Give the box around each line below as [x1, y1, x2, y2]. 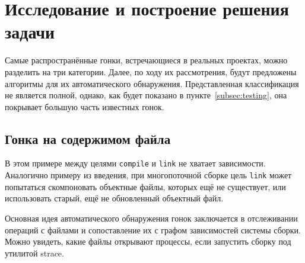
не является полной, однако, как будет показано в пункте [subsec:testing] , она [5, 89, 287, 101]
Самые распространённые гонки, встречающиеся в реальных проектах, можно [5, 54, 288, 66]
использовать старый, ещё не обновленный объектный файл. [5, 192, 224, 204]
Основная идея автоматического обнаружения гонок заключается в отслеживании [5, 211, 298, 224]
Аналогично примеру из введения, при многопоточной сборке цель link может [5, 169, 292, 181]
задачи [5, 20, 55, 44]
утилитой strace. [5, 246, 64, 259]
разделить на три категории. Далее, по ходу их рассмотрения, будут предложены [5, 65, 297, 78]
